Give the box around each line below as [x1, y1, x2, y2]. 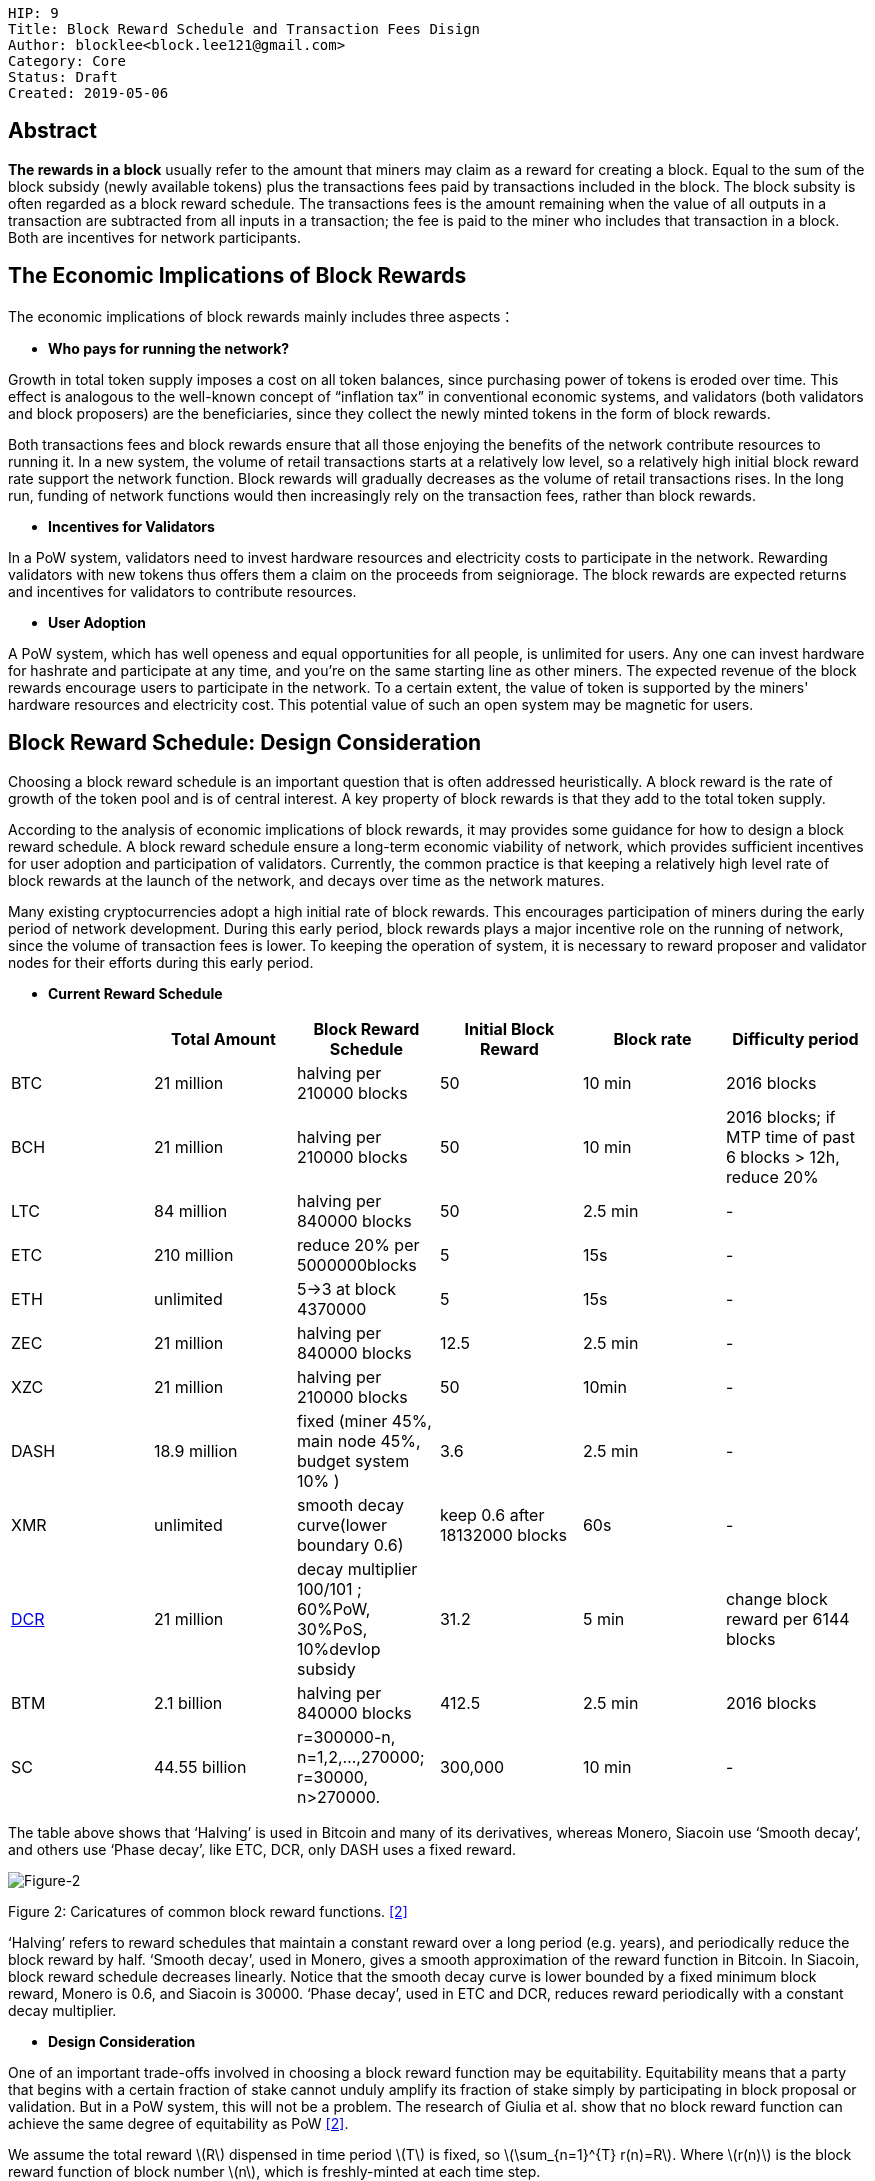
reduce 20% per [296, 1234, 420, 1255]
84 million [153, 1200, 228, 1221]
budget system [296, 1450, 410, 1471]
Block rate [613, 1028, 692, 1049]
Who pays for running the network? [48, 339, 290, 357]
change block [725, 1588, 828, 1609]
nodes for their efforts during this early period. [8, 953, 314, 971]
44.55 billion [153, 1756, 247, 1777]
